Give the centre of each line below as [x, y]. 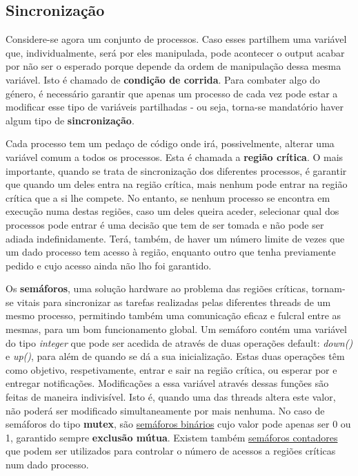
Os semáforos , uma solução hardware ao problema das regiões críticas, [157, 288]
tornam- [328, 288]
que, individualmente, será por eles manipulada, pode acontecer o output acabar [175, 52]
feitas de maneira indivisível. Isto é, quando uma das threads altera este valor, [171, 397]
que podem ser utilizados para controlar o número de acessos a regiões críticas [171, 451]
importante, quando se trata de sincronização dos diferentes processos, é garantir [176, 170]
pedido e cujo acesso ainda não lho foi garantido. [109, 265]
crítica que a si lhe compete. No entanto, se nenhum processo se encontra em [168, 197]
